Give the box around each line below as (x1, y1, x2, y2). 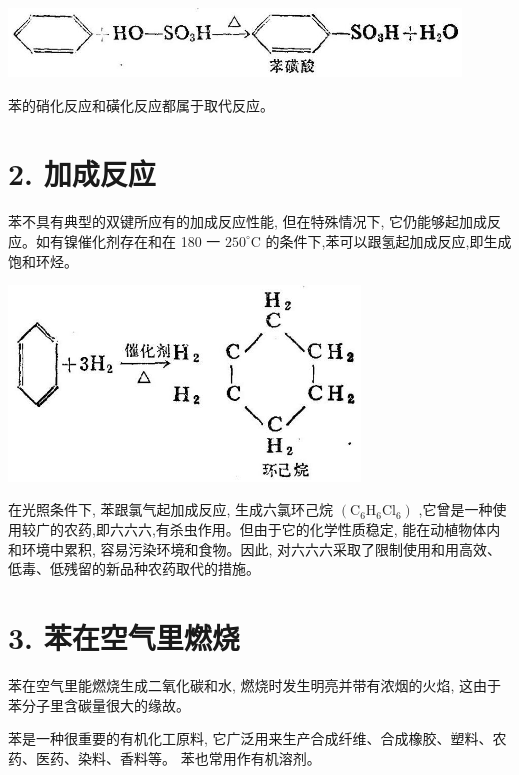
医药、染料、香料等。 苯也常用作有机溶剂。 (35, 747, 321, 768)
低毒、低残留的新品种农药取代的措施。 (8, 558, 260, 579)
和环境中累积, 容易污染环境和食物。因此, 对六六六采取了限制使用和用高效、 (8, 538, 502, 559)
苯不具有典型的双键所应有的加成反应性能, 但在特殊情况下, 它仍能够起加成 (8, 211, 488, 232)
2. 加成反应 (8, 153, 156, 194)
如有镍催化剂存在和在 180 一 (35, 230, 221, 251)
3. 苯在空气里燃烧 (8, 617, 240, 657)
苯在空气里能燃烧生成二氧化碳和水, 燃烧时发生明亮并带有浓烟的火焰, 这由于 (8, 674, 502, 695)
